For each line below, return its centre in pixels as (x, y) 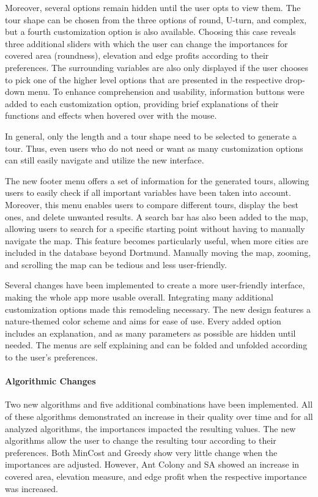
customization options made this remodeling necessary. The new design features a (158, 309)
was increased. (31, 488)
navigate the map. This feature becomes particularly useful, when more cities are (157, 240)
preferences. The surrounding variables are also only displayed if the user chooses (157, 67)
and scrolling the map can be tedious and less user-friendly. (116, 264)
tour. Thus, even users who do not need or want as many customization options (154, 148)
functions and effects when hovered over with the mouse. (111, 115)
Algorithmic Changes (50, 381)
